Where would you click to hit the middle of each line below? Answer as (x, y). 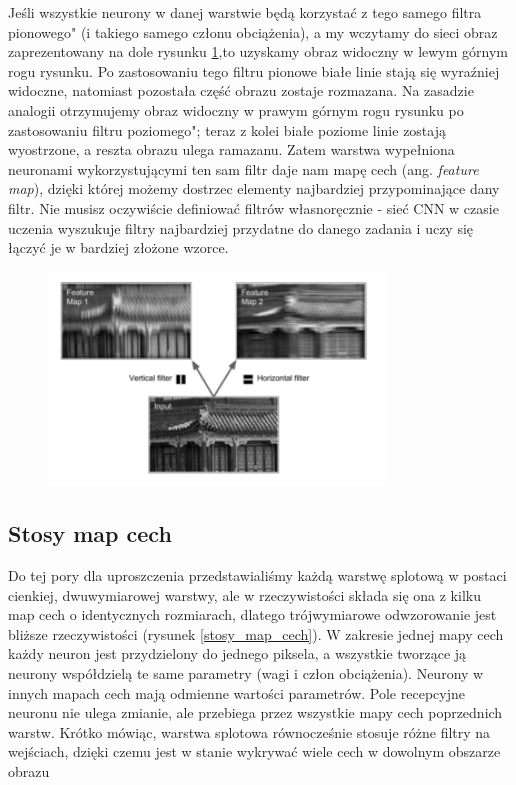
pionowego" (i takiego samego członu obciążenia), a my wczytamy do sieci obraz (253, 31)
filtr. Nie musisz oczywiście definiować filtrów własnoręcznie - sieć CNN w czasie (253, 207)
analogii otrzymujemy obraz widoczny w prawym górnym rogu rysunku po (236, 109)
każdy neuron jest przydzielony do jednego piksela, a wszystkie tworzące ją (237, 653)
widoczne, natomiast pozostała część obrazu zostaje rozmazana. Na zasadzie (241, 90)
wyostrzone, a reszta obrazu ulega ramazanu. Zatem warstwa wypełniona (231, 149)
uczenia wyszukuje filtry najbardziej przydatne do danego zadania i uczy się (241, 227)
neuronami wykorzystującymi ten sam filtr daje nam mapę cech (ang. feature (243, 168)
